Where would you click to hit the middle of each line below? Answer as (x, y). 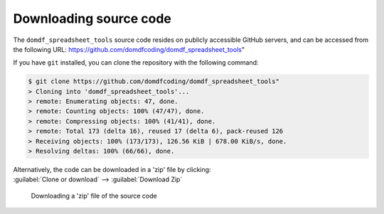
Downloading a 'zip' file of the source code (94, 196)
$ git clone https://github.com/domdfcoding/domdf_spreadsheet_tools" (154, 81)
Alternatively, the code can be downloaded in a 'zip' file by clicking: (112, 170)
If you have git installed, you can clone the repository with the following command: (136, 63)
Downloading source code (92, 18)
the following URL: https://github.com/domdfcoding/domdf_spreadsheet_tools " (129, 49)
